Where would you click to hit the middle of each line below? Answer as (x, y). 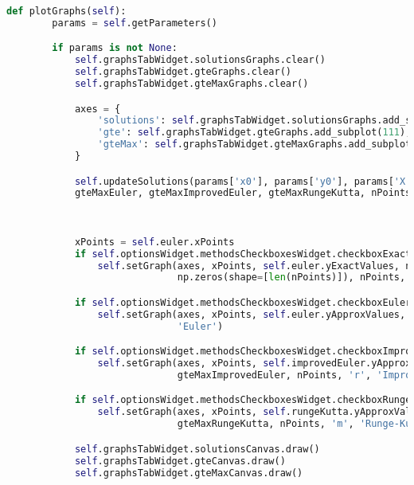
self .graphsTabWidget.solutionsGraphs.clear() (200, 60)
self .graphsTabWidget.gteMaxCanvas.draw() (189, 473)
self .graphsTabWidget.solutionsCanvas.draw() (197, 449)
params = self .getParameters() (135, 23)
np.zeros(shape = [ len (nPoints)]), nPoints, (291, 278)
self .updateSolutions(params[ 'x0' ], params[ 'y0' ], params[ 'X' (243, 181)
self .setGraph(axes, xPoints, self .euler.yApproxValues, (252, 314)
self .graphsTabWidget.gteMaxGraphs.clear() (191, 84)
